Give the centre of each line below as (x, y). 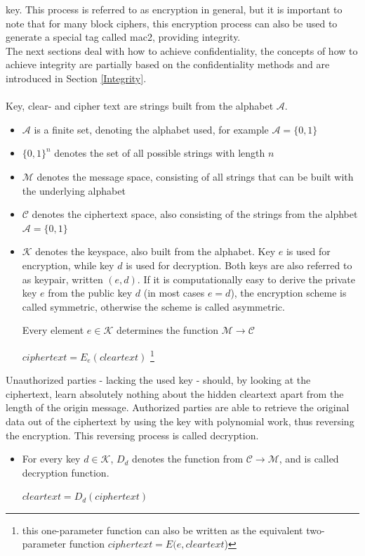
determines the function (167, 330)
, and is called (309, 459)
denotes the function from (188, 459)
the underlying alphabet (74, 190)
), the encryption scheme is (288, 293)
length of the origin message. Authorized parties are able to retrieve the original (178, 407)
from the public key (90, 293)
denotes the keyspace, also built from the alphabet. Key (155, 251)
